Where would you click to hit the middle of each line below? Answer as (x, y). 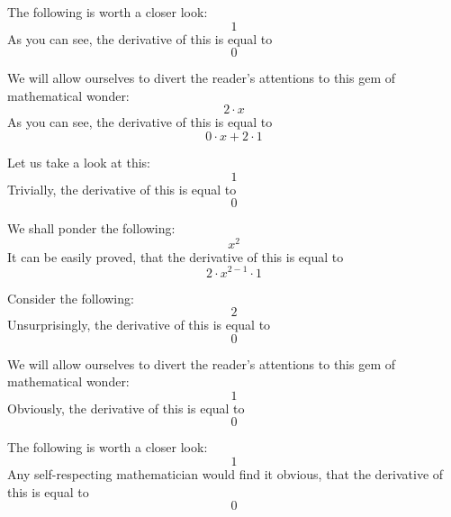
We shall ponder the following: (91, 228)
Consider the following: (71, 298)
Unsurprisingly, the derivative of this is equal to (139, 325)
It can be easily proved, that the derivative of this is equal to (176, 256)
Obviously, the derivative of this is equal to (126, 408)
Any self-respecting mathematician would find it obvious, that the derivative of (225, 474)
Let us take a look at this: (79, 162)
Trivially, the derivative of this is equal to (122, 189)
